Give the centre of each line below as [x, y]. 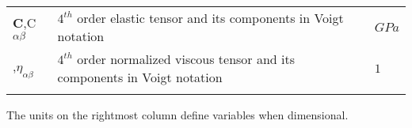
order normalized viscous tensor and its [186, 59]
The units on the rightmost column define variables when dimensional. [177, 115]
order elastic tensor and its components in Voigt [210, 18]
